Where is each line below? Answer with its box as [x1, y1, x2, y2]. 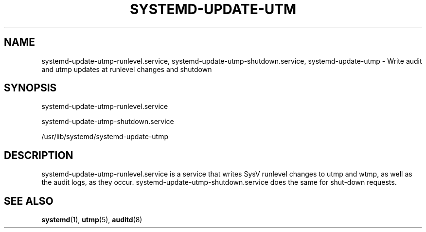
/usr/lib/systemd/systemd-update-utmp [41, 132, 169, 141]
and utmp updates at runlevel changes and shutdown [41, 65, 212, 73]
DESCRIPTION [4, 149, 73, 161]
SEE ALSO [4, 195, 53, 207]
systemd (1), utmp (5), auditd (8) [41, 215, 142, 224]
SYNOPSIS [4, 82, 57, 94]
